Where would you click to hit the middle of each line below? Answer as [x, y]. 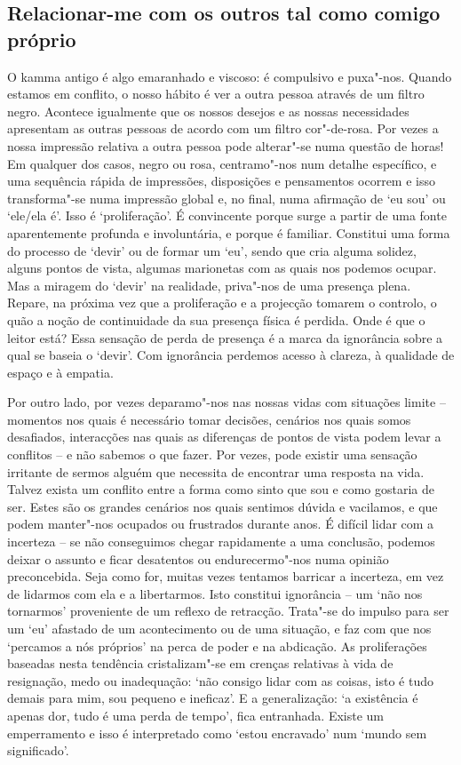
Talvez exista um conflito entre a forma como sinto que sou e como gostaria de [221, 489]
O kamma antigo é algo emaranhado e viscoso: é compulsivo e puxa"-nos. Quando [230, 76]
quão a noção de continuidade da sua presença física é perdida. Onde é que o [216, 319]
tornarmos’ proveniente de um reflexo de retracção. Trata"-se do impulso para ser [228, 611]
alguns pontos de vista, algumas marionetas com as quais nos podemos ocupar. [222, 268]
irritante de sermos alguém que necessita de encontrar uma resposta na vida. [216, 471]
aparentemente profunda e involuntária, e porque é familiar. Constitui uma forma [229, 232]
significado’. [38, 750]
